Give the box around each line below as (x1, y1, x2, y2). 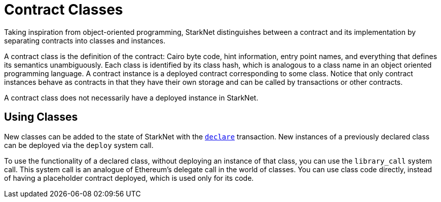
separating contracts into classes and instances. (4, 36, 166, 45)
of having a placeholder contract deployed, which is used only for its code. (4, 173, 254, 182)
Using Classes (4, 111, 78, 124)
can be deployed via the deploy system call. (4, 140, 154, 149)
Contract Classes (4, 1, 123, 18)
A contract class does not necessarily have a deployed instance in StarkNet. (4, 93, 259, 102)
